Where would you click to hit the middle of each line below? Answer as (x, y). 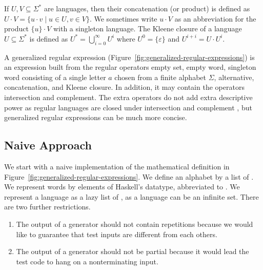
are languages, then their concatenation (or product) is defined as (147, 8)
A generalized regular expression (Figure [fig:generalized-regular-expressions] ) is (129, 57)
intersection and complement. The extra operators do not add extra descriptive (128, 97)
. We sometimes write (123, 18)
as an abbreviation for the (215, 18)
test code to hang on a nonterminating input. (87, 261)
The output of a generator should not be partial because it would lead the (133, 251)
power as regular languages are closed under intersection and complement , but (128, 107)
